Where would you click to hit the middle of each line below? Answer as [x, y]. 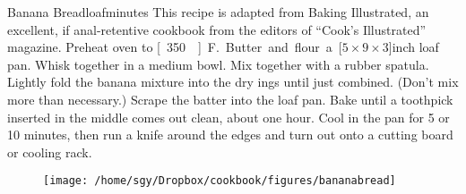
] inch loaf [414, 47]
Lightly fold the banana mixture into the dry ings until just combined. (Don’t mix [233, 82]
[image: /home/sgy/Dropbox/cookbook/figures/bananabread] [220, 181]
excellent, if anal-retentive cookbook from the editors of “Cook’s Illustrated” [217, 29]
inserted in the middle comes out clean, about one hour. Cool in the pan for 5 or [229, 117]
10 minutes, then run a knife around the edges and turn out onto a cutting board [230, 135]
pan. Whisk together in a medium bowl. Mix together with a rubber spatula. [218, 64]
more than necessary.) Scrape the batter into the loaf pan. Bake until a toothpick [230, 99]
